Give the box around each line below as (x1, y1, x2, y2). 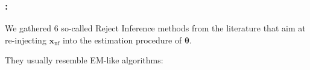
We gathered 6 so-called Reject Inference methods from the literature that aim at (5, 22, 306, 34)
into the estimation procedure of (62, 33, 182, 46)
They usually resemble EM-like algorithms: (5, 54, 163, 66)
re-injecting (5, 33, 46, 46)
